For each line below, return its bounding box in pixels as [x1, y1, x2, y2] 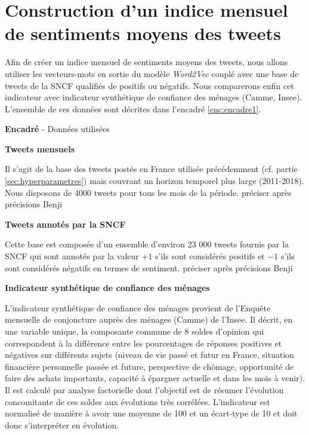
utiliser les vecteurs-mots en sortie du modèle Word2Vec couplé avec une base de [5, 67, 299, 79]
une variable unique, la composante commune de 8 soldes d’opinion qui [5, 325, 264, 337]
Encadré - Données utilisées [5, 122, 110, 135]
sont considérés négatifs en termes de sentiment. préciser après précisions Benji [5, 261, 293, 274]
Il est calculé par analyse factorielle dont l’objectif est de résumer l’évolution [5, 383, 284, 396]
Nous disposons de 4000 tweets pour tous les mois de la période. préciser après [5, 186, 292, 198]
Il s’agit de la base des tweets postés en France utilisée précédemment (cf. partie [5, 163, 298, 175]
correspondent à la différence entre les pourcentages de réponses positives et [5, 336, 282, 349]
